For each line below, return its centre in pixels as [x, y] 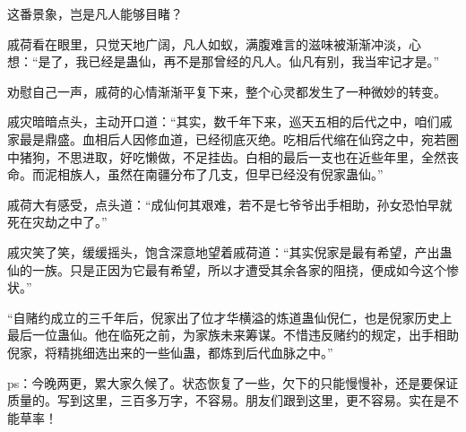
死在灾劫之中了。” [57, 222]
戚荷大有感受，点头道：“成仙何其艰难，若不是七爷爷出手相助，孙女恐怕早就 [230, 204]
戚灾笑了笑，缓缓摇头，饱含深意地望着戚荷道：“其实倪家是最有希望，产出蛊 [230, 251]
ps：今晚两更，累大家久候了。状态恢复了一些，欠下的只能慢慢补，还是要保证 [233, 382]
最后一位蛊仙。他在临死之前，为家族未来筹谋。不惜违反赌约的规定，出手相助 [233, 335]
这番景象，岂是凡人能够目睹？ [95, 13]
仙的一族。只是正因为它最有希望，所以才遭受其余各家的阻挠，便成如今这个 [227, 269]
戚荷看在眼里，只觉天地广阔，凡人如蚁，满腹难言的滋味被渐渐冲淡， [208, 43]
